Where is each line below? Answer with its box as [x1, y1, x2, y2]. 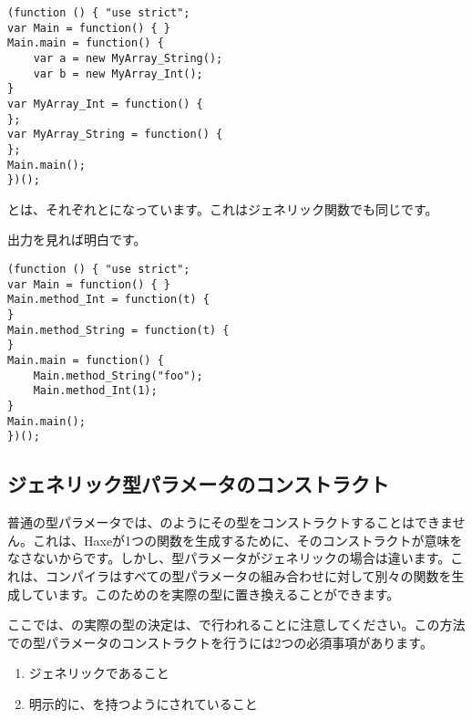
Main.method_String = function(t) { [7, 323, 230, 337]
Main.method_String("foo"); [33, 369, 203, 382]
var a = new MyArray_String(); [33, 51, 223, 65]
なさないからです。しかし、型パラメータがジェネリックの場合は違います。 [7, 548, 451, 568]
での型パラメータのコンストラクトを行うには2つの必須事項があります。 [7, 632, 433, 651]
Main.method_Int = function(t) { [7, 293, 210, 307]
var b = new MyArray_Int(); [33, 67, 203, 80]
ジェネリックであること [28, 663, 169, 683]
